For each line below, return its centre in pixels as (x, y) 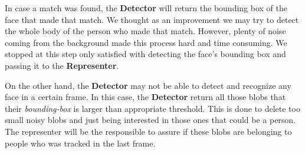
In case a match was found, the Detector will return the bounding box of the (146, 8)
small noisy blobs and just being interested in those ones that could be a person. (150, 120)
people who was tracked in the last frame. (80, 143)
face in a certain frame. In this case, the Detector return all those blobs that (145, 97)
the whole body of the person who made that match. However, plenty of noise (145, 31)
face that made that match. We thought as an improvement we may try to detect (152, 19)
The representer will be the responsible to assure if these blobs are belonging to (148, 131)
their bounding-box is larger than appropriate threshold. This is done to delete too (152, 108)
